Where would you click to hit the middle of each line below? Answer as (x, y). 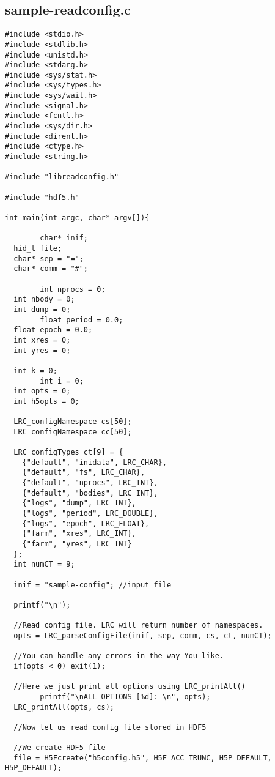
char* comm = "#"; (51, 269)
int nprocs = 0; (73, 289)
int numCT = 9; (44, 564)
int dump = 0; (42, 309)
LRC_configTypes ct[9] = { (68, 452)
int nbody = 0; (44, 299)
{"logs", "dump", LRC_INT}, (79, 503)
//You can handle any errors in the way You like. (119, 656)
